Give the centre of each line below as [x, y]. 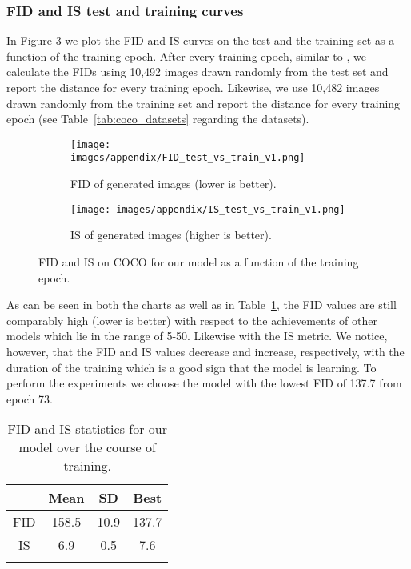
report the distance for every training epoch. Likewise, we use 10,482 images [193, 87]
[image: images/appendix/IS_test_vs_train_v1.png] [208, 209]
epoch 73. [30, 398]
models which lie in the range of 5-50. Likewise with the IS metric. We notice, [197, 336]
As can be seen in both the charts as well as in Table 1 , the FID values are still [202, 305]
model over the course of [87, 447]
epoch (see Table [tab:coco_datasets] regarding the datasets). [158, 119]
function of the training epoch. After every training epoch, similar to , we [186, 56]
